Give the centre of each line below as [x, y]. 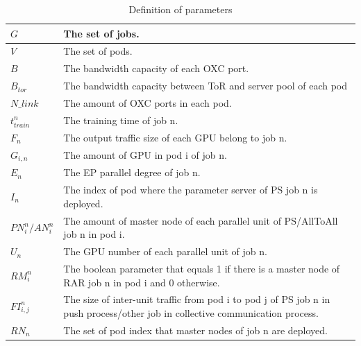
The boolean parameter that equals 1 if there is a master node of [202, 268]
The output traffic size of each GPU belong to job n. [175, 137]
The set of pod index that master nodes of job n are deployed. [195, 330]
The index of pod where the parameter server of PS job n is [191, 190]
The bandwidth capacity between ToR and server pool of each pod [205, 86]
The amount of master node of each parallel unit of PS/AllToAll [201, 220]
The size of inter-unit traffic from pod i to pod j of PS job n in [197, 299]
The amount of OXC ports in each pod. [148, 102]
